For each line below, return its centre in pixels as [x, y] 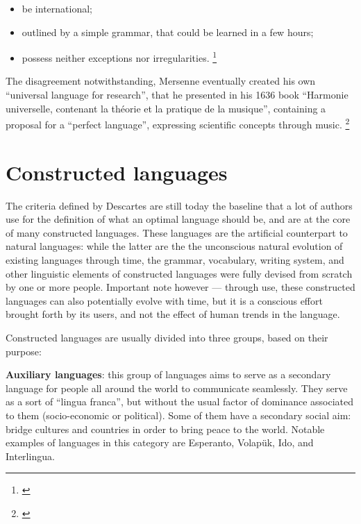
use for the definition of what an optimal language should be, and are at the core [178, 219]
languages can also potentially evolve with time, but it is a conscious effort [164, 300]
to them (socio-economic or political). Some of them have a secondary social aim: [178, 415]
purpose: [24, 351]
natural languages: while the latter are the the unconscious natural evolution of [174, 246]
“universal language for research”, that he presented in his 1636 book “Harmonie [177, 95]
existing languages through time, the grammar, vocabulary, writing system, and [175, 259]
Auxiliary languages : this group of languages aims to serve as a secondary [168, 374]
